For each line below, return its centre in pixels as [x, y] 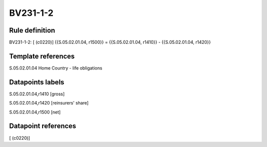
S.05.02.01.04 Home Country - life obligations [56, 68]
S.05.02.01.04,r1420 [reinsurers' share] [49, 103]
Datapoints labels [37, 82]
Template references [42, 56]
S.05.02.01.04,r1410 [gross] [37, 94]
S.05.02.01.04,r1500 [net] [35, 112]
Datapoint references [43, 126]
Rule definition [32, 30]
